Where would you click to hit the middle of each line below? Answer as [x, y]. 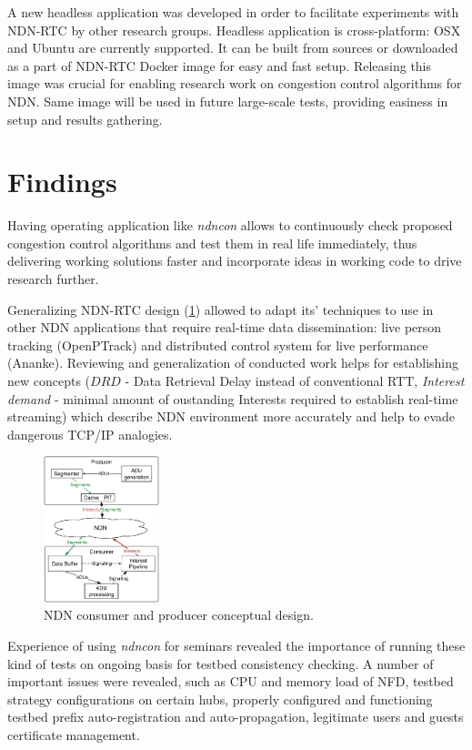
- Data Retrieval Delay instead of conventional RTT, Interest [295, 381]
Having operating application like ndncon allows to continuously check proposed [230, 225]
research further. [53, 279]
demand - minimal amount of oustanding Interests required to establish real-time [233, 398]
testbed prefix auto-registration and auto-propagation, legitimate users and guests [236, 717]
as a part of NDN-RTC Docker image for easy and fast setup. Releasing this [220, 65]
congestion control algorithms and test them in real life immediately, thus [212, 243]
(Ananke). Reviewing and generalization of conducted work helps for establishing [233, 363]
